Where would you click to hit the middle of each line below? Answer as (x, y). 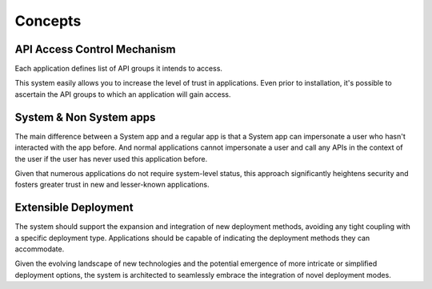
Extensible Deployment (74, 208)
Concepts (48, 21)
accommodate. (40, 249)
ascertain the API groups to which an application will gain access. (123, 94)
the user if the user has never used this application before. (111, 159)
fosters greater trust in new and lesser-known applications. (112, 185)
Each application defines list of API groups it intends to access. (119, 69)
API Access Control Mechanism (95, 49)
